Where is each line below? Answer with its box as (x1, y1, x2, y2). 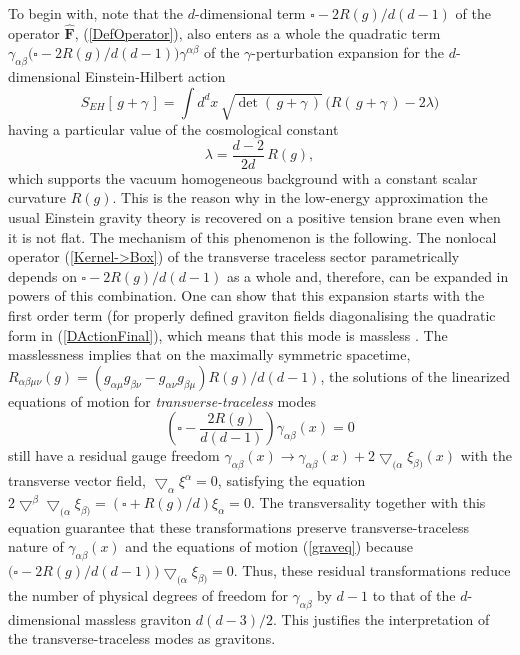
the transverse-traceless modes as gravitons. (8, 628, 276, 649)
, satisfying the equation (217, 470, 366, 491)
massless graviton (85, 608, 192, 629)
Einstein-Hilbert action (85, 66, 226, 87)
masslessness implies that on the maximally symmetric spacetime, (8, 344, 411, 365)
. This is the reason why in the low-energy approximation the (112, 187, 488, 208)
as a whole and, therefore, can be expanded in (226, 265, 509, 286)
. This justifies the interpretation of (273, 608, 490, 629)
